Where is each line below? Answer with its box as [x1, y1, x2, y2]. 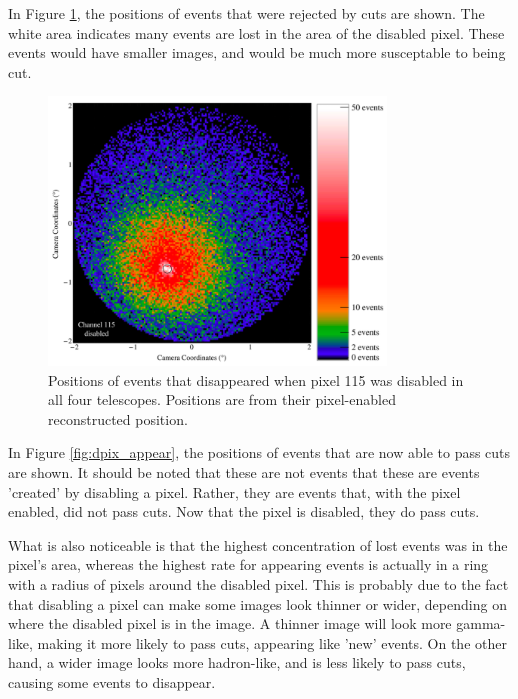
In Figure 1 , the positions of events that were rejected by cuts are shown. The [8, 3, 485, 23]
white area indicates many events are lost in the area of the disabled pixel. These [8, 22, 505, 43]
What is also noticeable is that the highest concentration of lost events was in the [8, 534, 508, 555]
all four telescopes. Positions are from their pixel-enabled [48, 389, 396, 410]
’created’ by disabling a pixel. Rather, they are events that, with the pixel [8, 481, 461, 502]
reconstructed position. [48, 408, 188, 429]
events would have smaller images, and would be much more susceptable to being [8, 42, 506, 63]
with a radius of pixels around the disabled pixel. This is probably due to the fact [8, 573, 509, 594]
